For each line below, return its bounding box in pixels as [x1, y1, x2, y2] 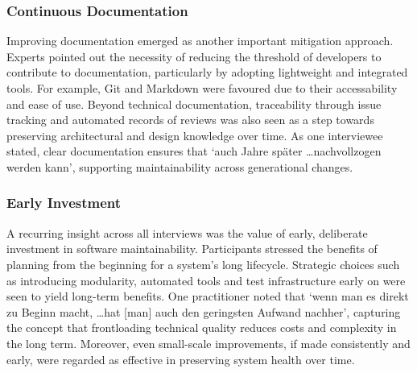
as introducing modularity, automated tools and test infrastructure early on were [6, 271, 406, 288]
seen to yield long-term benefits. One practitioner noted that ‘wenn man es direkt [6, 288, 409, 305]
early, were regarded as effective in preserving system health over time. [6, 350, 355, 367]
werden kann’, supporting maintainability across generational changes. [6, 158, 353, 175]
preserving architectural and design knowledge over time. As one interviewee [6, 126, 383, 143]
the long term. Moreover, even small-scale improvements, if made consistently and [6, 334, 411, 351]
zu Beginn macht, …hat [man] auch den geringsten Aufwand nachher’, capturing [6, 303, 401, 320]
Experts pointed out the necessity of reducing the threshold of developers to [6, 48, 382, 64]
